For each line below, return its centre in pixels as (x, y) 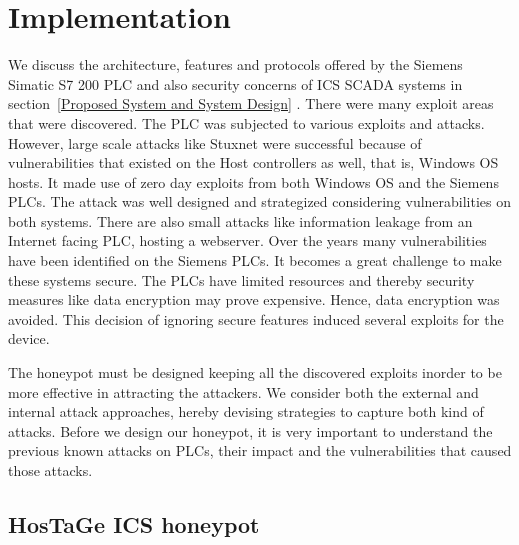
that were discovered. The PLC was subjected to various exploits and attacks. (246, 122)
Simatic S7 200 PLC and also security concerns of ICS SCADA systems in (235, 83)
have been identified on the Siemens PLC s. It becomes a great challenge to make (255, 260)
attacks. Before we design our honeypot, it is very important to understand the (250, 430)
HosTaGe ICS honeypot (134, 523)
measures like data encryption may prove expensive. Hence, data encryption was (254, 299)
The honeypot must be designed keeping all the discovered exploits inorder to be (255, 372)
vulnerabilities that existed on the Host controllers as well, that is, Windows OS (253, 162)
